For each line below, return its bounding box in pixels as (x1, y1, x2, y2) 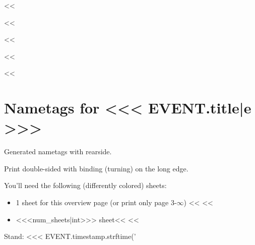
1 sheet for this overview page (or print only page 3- (16, 197, 177, 208)
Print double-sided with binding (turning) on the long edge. (4, 163, 188, 173)
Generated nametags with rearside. (4, 146, 112, 157)
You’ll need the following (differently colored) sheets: (4, 180, 167, 191)
